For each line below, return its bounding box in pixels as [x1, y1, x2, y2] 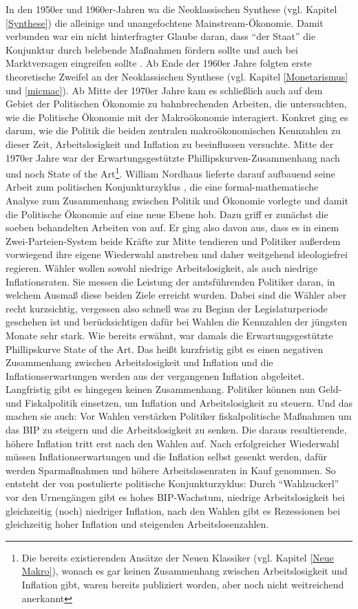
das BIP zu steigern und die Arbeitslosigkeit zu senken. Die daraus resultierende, [6, 423, 347, 437]
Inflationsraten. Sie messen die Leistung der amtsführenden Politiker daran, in [6, 274, 335, 288]
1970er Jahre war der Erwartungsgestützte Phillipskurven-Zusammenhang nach [6, 150, 340, 164]
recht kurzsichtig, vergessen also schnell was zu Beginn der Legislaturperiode [6, 301, 328, 315]
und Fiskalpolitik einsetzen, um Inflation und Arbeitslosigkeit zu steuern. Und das [6, 395, 353, 409]
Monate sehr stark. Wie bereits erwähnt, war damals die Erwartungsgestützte [6, 328, 333, 342]
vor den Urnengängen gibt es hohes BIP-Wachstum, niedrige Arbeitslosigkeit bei [6, 490, 345, 504]
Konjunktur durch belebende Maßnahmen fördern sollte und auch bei [6, 42, 298, 56]
